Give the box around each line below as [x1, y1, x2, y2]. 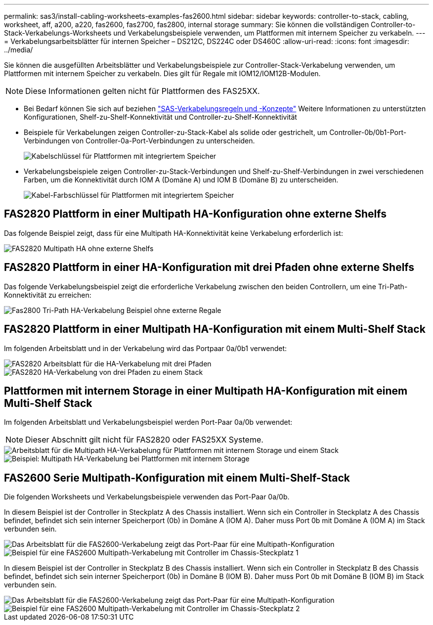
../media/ [4, 45, 33, 54]
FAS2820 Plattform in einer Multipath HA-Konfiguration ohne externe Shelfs [4, 208, 387, 221]
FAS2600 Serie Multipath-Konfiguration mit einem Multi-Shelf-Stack [4, 471, 350, 484]
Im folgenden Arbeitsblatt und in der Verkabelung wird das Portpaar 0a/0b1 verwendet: [4, 344, 287, 353]
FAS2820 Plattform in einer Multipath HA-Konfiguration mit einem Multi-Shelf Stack [4, 323, 426, 336]
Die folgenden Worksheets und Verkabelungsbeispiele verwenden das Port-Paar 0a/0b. [4, 492, 290, 501]
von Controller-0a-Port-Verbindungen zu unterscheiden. [71, 136, 255, 145]
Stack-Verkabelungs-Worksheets [4, 29, 112, 37]
